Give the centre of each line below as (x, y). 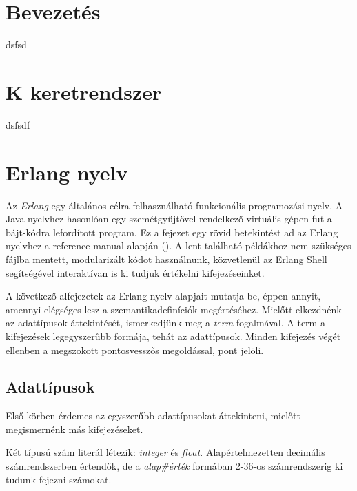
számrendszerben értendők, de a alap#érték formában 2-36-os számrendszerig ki (174, 466)
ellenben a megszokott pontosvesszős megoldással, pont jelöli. (135, 349)
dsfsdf (18, 124)
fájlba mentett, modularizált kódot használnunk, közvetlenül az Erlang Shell (166, 259)
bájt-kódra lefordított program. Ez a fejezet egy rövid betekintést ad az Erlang (172, 232)
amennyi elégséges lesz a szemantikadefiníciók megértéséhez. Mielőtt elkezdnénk (174, 309)
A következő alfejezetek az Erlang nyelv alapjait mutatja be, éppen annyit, (163, 296)
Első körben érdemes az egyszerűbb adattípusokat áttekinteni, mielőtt (153, 416)
